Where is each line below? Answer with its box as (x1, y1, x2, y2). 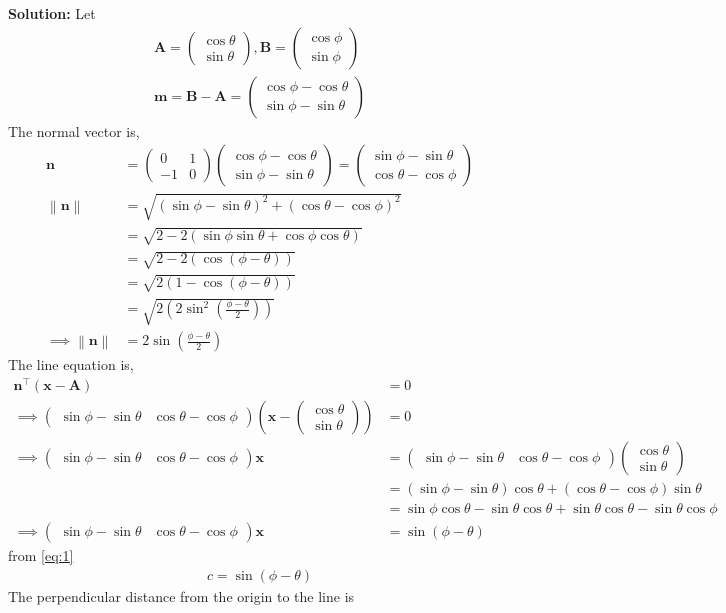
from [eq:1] (8, 545, 74, 566)
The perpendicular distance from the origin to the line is (8, 585, 355, 606)
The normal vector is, (8, 120, 140, 141)
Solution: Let (8, 3, 96, 23)
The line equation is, (8, 354, 134, 375)
